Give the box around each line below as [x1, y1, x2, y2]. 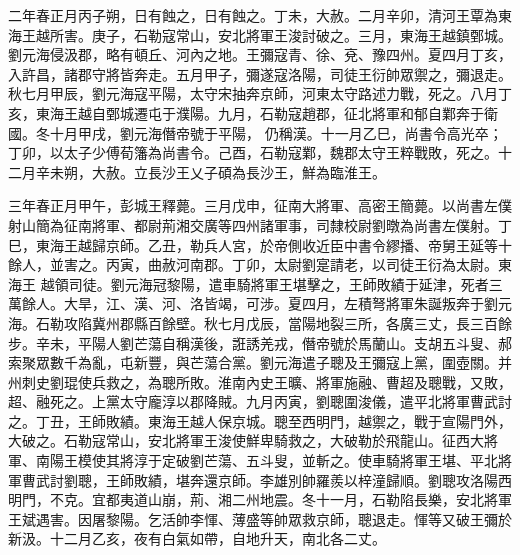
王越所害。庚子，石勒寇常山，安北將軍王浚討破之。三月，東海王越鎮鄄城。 [21, 24, 512, 45]
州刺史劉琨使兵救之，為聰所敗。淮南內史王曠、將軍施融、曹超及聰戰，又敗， [8, 371, 512, 392]
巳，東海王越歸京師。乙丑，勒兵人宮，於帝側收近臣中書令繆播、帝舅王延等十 [8, 234, 512, 255]
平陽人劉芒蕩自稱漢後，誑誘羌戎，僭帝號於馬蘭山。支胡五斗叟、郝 [77, 332, 512, 353]
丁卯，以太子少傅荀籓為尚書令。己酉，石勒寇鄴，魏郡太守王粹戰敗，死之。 [8, 142, 498, 163]
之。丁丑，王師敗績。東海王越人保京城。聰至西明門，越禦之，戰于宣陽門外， [8, 410, 512, 431]
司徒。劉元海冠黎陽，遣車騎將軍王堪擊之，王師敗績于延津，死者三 [68, 273, 503, 294]
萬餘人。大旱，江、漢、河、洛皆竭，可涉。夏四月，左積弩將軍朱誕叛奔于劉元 [8, 293, 512, 314]
